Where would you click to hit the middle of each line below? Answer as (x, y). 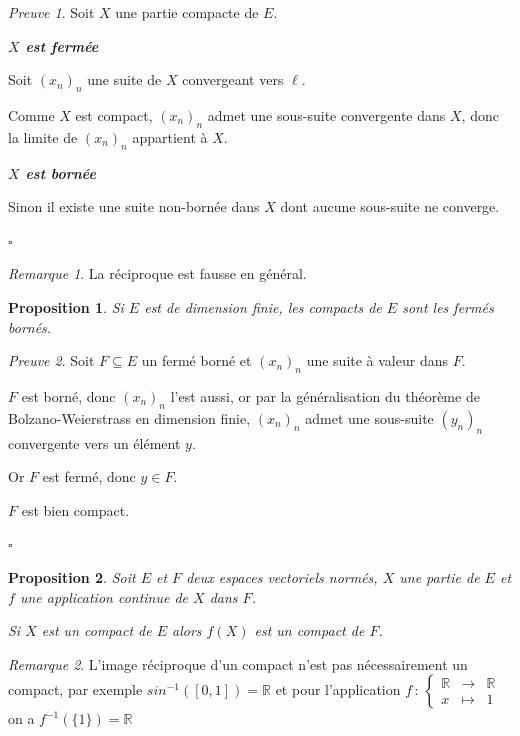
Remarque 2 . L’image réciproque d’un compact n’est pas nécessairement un (238, 663)
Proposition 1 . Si (66, 306)
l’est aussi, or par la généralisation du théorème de (325, 395)
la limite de (43, 136)
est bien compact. (75, 509)
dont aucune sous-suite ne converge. (390, 206)
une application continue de (104, 596)
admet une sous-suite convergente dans (326, 114)
